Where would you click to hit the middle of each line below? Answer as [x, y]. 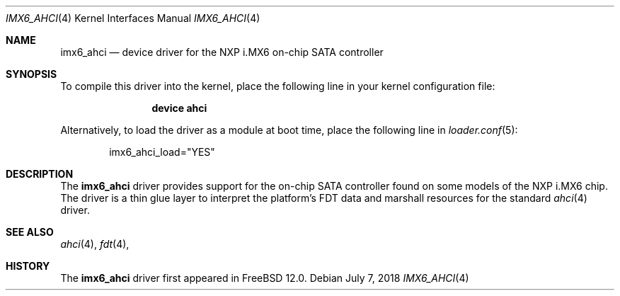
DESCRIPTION [40, 174]
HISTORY [28, 266]
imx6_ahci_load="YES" [162, 152]
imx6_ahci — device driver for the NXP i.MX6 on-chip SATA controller [222, 52]
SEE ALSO [30, 232]
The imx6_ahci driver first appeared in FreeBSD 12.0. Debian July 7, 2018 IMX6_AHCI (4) [265, 278]
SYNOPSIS [31, 74]
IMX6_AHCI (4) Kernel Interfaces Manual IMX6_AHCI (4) [133, 18]
